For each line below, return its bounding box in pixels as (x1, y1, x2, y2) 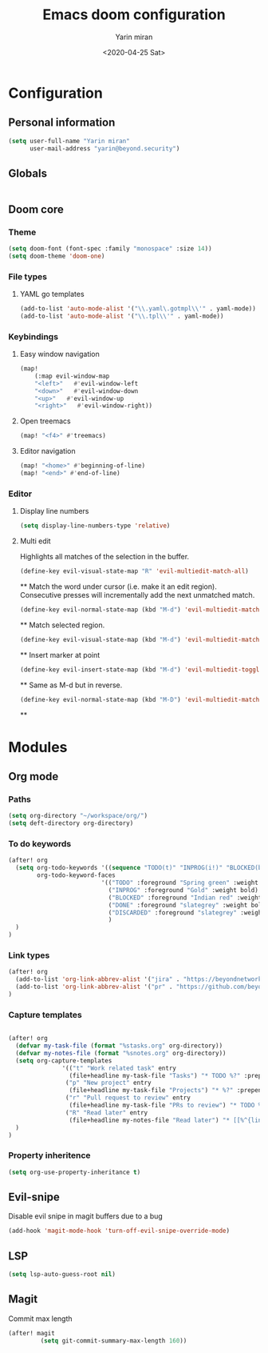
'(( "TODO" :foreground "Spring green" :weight (100, 879, 259, 887)
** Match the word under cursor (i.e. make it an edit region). (19, 582, 217, 591)
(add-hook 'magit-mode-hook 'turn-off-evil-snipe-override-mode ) (8, 1227, 230, 1235)
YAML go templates (19, 290, 85, 299)
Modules (8, 738, 68, 756)
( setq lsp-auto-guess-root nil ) (8, 1271, 116, 1279)
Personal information (8, 116, 116, 130)
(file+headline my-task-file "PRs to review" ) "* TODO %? (69, 1102, 266, 1110)
